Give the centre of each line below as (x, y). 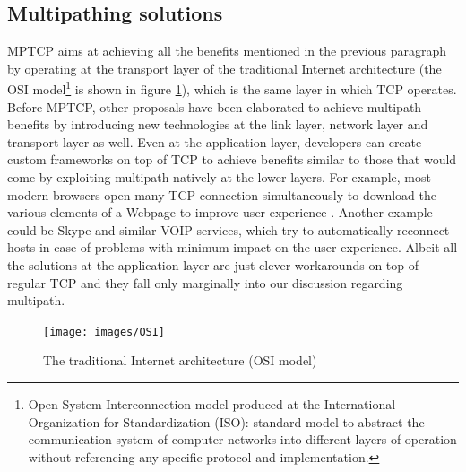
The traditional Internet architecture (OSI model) (180, 360)
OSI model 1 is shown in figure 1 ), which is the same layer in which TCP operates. (232, 88)
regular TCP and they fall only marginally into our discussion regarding (205, 282)
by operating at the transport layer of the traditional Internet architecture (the (224, 68)
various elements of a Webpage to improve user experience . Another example (220, 212)
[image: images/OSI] (104, 332)
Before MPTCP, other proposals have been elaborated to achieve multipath (215, 106)
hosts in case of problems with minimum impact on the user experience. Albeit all (233, 247)
